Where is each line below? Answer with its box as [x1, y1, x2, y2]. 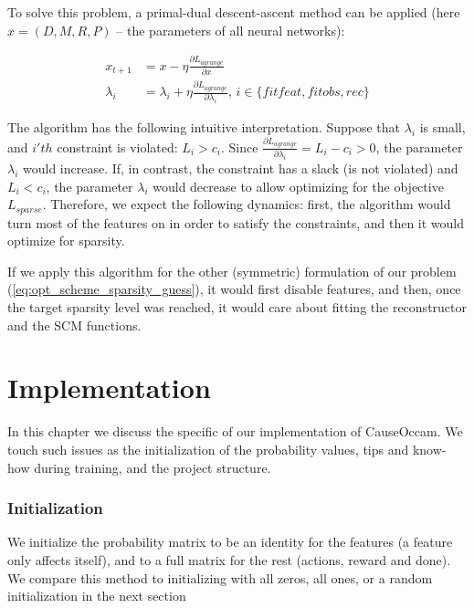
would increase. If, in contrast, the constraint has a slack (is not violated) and [23, 158, 458, 177]
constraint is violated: [57, 137, 178, 156]
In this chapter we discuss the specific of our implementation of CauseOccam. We [7, 422, 463, 441]
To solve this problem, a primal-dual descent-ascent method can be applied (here [7, 3, 460, 21]
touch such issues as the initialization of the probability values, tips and [7, 439, 409, 458]
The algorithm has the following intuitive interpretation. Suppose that [7, 118, 401, 137]
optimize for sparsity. [7, 231, 125, 250]
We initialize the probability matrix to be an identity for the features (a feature [7, 532, 453, 551]
